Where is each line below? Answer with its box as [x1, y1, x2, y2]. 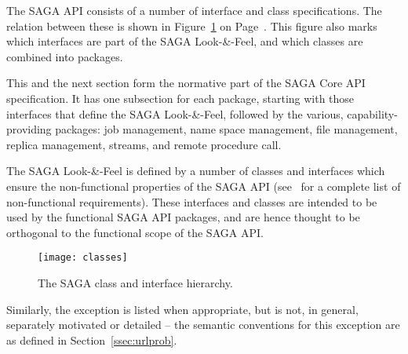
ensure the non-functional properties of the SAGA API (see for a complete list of [6, 177, 401, 194]
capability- [347, 105, 398, 122]
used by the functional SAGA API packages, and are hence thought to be [6, 209, 360, 225]
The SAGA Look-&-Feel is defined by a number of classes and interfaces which [6, 162, 385, 179]
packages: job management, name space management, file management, [55, 121, 398, 137]
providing [6, 121, 52, 137]
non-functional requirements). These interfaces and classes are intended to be [6, 193, 377, 210]
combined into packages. [6, 48, 123, 64]
